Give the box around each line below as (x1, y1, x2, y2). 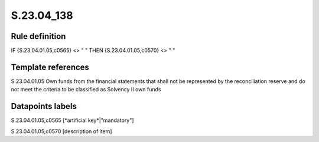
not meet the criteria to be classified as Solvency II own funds (11, 86, 161, 93)
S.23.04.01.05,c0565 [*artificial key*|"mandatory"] (11, 117, 134, 124)
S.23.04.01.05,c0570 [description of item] (11, 127, 112, 135)
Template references (11, 62, 90, 72)
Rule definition (11, 31, 66, 41)
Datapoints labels (11, 101, 77, 111)
